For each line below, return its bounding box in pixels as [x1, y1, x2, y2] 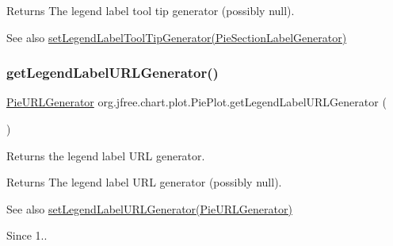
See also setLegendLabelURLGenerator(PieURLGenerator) [6, 200, 292, 217]
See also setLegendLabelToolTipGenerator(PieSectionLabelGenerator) [6, 29, 347, 45]
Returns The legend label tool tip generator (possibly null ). [6, 2, 295, 18]
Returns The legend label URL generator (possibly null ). [6, 174, 282, 190]
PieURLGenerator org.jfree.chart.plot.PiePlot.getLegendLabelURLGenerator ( [6, 94, 387, 110]
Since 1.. [6, 227, 48, 244]
